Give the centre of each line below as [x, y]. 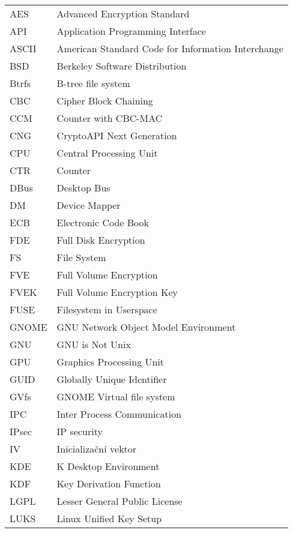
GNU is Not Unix [94, 344]
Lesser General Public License [119, 501]
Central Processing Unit [107, 153]
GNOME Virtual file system [116, 396]
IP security [80, 431]
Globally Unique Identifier [112, 379]
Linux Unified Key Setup [109, 518]
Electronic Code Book [103, 222]
